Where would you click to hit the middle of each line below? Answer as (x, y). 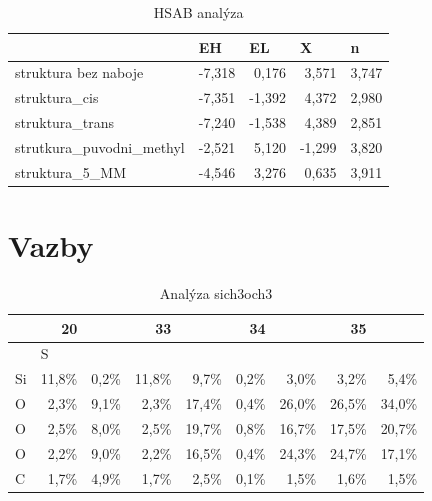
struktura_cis (57, 97)
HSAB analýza (198, 12)
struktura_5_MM (71, 171)
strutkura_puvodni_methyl (100, 146)
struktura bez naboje (79, 72)
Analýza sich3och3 (216, 293)
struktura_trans (65, 122)
